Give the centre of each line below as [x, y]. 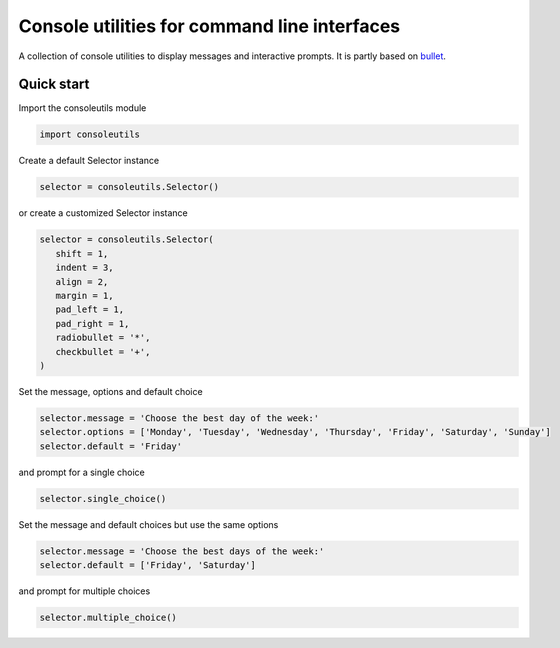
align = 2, [82, 281]
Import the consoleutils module [82, 108]
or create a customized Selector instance [103, 213]
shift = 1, [82, 253]
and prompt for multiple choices [84, 591]
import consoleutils [89, 134]
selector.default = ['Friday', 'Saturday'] [148, 564]
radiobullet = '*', [103, 338]
